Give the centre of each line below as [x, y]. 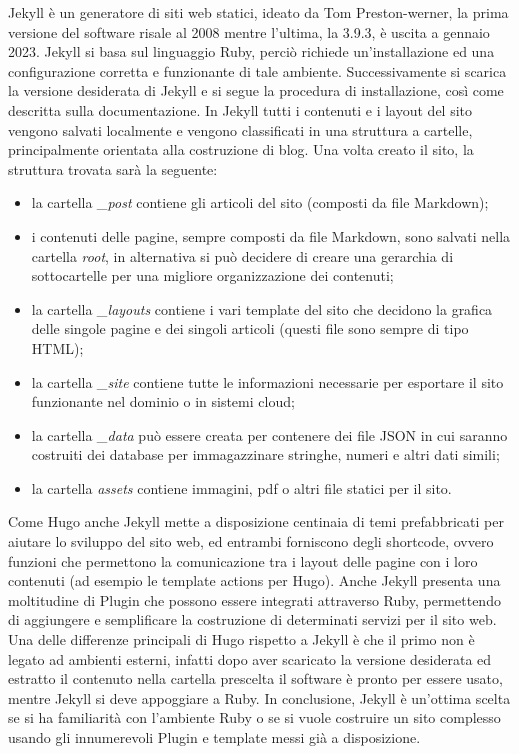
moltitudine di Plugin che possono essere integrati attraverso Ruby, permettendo [254, 599]
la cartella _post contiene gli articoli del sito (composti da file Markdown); [260, 202]
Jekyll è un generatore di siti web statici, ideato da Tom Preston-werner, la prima [258, 12]
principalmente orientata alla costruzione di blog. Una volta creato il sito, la [241, 149]
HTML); [57, 347]
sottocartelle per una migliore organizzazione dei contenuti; [212, 275]
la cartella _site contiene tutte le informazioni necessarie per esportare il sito [267, 381]
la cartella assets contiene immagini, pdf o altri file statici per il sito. [241, 487]
